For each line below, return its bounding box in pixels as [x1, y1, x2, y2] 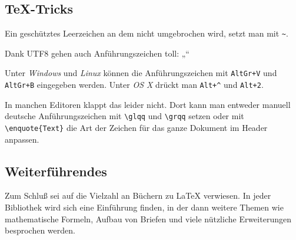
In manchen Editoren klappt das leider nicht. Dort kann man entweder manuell [5, 98, 291, 110]
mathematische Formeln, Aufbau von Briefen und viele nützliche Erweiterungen [5, 212, 291, 225]
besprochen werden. [5, 224, 75, 236]
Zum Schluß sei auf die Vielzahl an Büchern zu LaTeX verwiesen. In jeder [5, 189, 271, 202]
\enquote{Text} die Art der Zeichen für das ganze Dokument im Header [5, 121, 268, 134]
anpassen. [5, 133, 39, 145]
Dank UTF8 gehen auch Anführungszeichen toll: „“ [5, 47, 189, 59]
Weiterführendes [5, 162, 107, 180]
